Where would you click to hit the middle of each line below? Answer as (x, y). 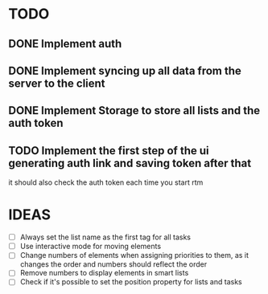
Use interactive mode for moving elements (91, 247)
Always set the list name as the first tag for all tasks (105, 237)
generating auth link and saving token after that (130, 163)
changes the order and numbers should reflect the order (113, 264)
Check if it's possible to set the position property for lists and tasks (131, 282)
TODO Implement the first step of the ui (109, 151)
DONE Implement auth (65, 44)
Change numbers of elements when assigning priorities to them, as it (134, 255)
